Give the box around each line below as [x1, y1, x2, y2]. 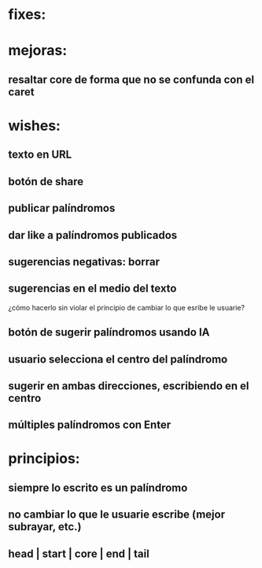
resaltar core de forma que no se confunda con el [8, 72, 254, 86]
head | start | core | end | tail [8, 547, 149, 560]
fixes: [8, 6, 46, 24]
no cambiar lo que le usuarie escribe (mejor [8, 508, 226, 522]
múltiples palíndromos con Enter [8, 418, 172, 432]
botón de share [8, 175, 84, 188]
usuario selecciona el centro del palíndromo [8, 352, 228, 366]
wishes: [8, 117, 61, 135]
